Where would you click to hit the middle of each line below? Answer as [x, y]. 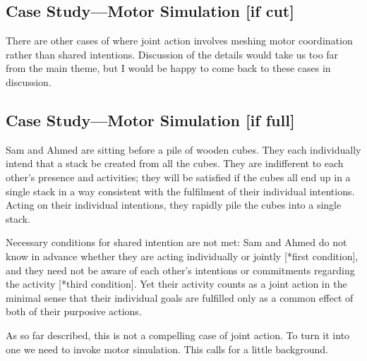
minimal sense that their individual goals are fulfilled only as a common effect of [180, 297]
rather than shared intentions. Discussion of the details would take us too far [172, 54]
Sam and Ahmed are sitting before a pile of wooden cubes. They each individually [183, 149]
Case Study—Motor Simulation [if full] [150, 120]
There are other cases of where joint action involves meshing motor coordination [179, 41]
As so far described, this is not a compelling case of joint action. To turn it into [178, 335]
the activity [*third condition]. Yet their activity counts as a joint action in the [176, 284]
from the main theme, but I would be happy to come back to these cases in [168, 68]
